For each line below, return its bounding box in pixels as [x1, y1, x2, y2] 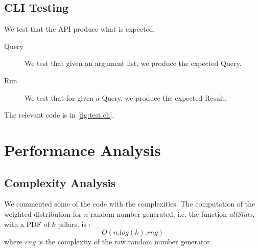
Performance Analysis [4, 139, 161, 160]
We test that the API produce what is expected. [4, 24, 155, 34]
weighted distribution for [4, 208, 82, 219]
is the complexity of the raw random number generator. [38, 236, 212, 247]
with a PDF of [4, 218, 50, 229]
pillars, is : [58, 218, 91, 229]
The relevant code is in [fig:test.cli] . [4, 109, 114, 120]
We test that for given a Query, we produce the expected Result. [25, 92, 227, 103]
